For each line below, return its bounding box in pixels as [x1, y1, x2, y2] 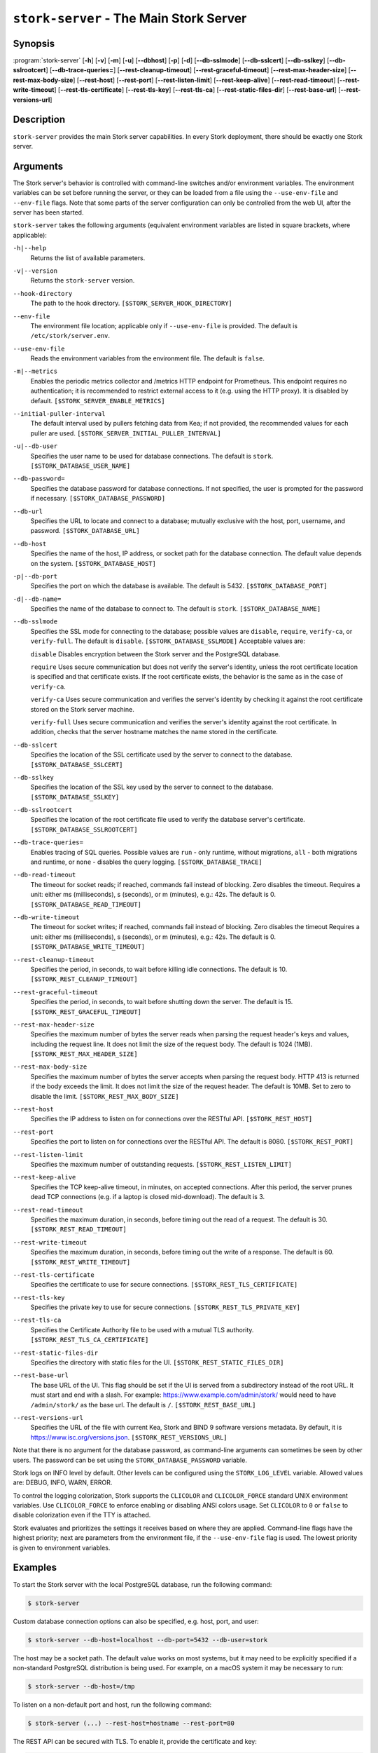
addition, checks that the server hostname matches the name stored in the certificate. [30, 728, 278, 736]
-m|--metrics [13, 367, 58, 375]
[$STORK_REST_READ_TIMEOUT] [30, 1226, 127, 1233]
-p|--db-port [13, 572, 58, 580]
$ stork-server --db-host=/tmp [27, 1682, 136, 1690]
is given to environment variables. [13, 1543, 111, 1552]
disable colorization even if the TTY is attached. [13, 1511, 151, 1520]
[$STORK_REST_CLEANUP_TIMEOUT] [30, 975, 138, 983]
